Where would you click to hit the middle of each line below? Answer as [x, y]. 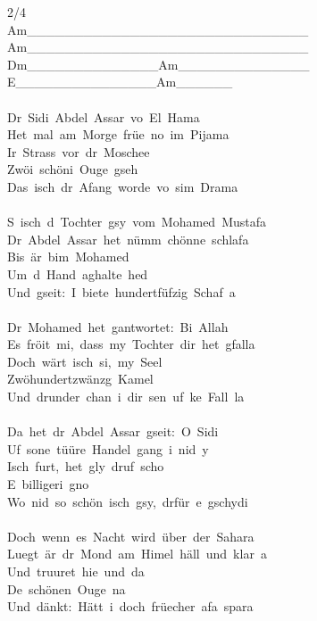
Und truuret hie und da [76, 571]
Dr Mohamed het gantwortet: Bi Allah [118, 326]
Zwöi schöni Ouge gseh [73, 169]
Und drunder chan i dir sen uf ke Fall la [126, 397]
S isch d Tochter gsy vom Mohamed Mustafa [137, 222]
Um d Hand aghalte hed [78, 273]
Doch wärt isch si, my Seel [85, 361]
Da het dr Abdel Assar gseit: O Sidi [113, 431]
